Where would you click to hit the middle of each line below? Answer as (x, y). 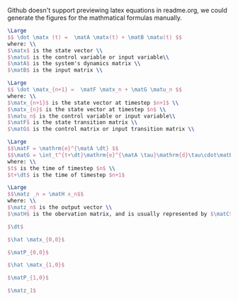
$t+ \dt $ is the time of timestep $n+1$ (66, 175)
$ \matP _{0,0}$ (28, 252)
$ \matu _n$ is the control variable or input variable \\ (91, 116)
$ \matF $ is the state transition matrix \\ (73, 123)
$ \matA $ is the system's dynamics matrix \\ (74, 64)
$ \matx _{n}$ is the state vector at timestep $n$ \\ (87, 109)
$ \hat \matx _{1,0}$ (36, 265)
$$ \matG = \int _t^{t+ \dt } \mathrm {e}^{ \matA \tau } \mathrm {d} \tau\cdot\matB (120, 155)
